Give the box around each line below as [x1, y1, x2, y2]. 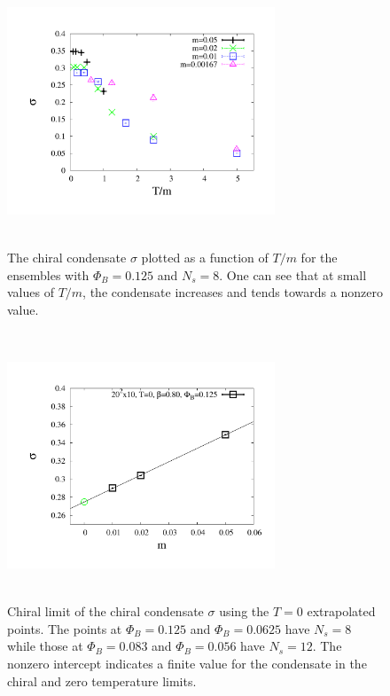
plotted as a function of [141, 247, 269, 266]
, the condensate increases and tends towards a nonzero [82, 283, 383, 301]
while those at [7, 637, 83, 655]
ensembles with [7, 265, 90, 284]
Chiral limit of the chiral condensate [7, 602, 204, 621]
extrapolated [307, 602, 376, 621]
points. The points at [7, 619, 122, 637]
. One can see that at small [219, 265, 367, 284]
